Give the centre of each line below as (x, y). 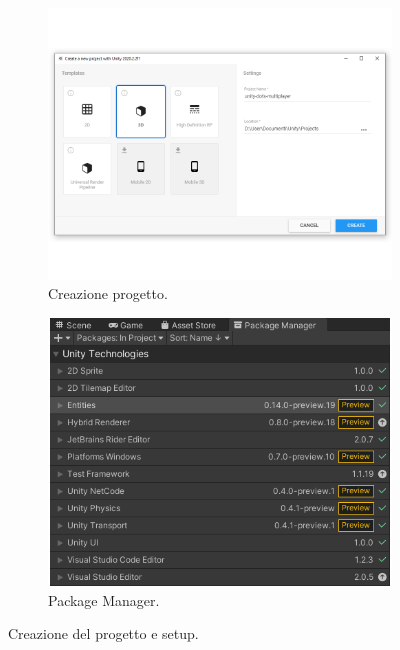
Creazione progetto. (108, 293)
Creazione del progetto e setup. (103, 633)
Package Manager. (104, 599)
